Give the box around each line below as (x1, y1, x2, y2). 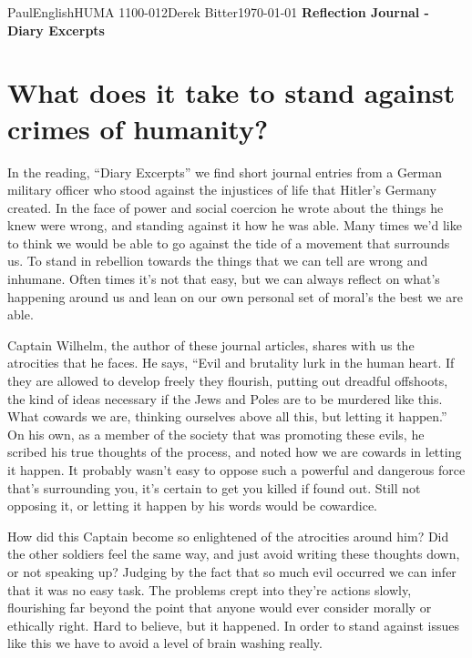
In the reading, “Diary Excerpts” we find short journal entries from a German (7, 162, 443, 181)
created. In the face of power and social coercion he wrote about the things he (7, 197, 444, 217)
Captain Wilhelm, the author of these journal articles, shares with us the (7, 335, 415, 354)
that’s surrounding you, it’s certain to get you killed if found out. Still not (7, 478, 421, 497)
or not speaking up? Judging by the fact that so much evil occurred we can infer (7, 562, 457, 581)
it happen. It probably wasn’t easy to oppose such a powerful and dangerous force (7, 461, 466, 479)
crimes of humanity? (7, 109, 269, 147)
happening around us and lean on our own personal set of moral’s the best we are (7, 287, 463, 306)
